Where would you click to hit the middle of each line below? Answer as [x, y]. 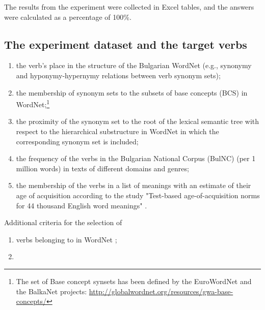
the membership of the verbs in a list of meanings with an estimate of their [134, 185]
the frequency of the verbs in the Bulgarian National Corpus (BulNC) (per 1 [136, 158]
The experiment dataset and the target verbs [126, 44]
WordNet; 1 [33, 103]
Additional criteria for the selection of [63, 222]
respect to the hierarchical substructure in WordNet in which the [117, 131]
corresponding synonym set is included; [77, 141]
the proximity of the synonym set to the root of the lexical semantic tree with [138, 121]
